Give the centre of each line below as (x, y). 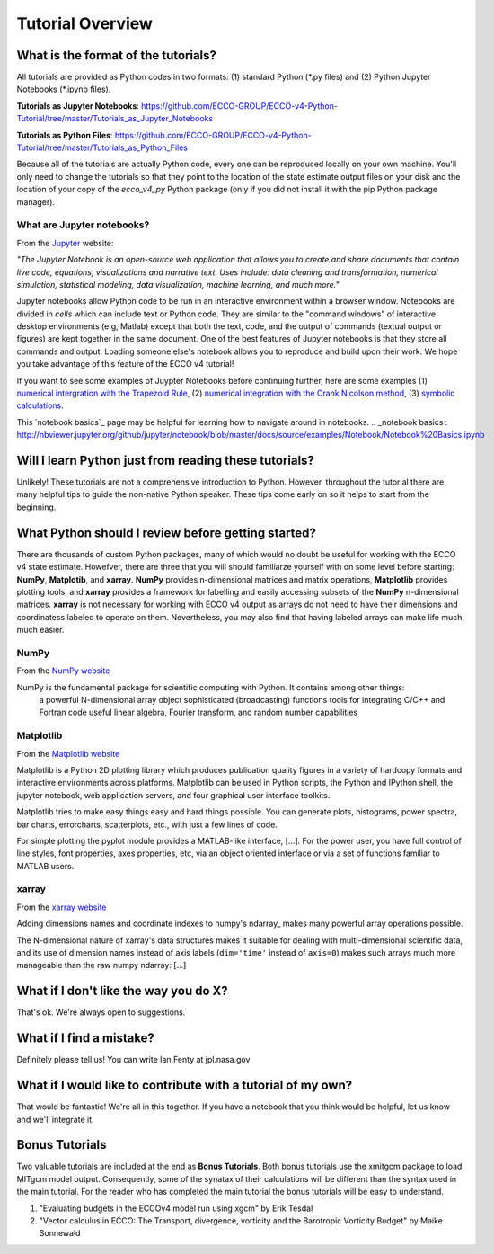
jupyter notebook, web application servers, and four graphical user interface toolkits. (173, 795)
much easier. (40, 630)
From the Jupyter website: (65, 243)
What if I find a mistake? (85, 1038)
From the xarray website (62, 907)
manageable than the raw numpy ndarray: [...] (101, 965)
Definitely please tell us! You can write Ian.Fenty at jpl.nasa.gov (133, 1060)
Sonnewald (60, 1233)
